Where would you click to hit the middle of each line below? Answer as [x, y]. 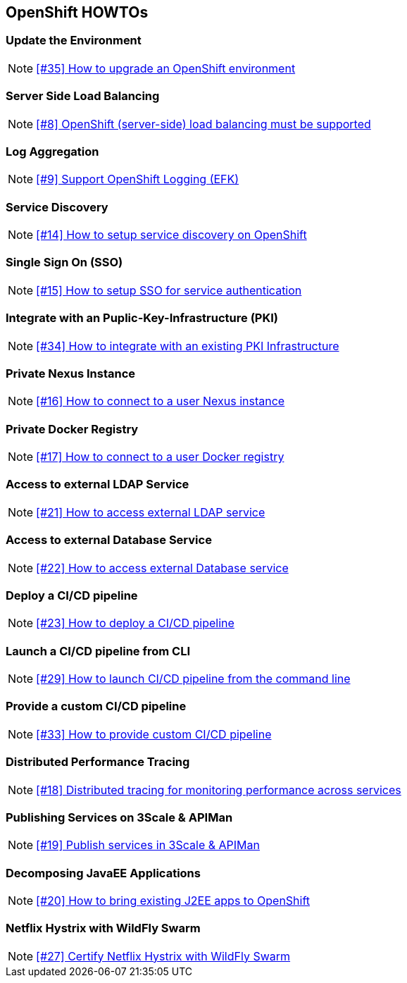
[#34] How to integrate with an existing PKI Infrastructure [188, 346]
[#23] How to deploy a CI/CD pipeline [135, 623]
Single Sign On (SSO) [64, 262]
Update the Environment [74, 41]
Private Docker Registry [72, 429]
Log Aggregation [52, 151]
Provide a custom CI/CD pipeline [96, 706]
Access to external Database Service [109, 540]
